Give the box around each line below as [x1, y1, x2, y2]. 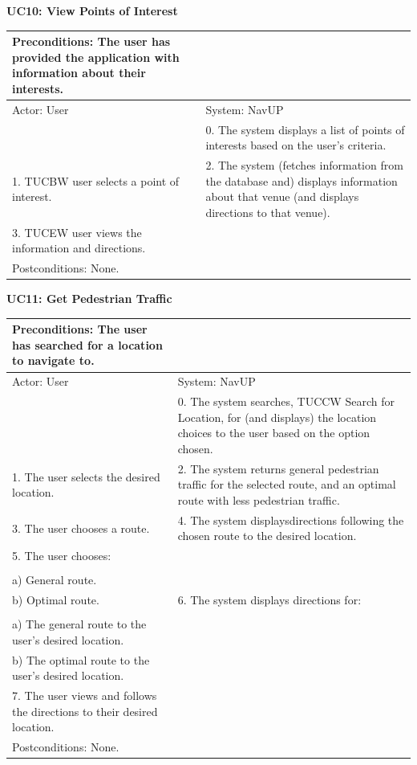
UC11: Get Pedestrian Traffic [6, 290, 172, 307]
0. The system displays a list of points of [205, 121, 405, 137]
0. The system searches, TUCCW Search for [177, 393, 395, 410]
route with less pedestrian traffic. [177, 491, 340, 508]
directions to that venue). [205, 203, 330, 220]
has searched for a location [12, 336, 163, 353]
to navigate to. [12, 352, 95, 369]
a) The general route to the [12, 616, 147, 632]
